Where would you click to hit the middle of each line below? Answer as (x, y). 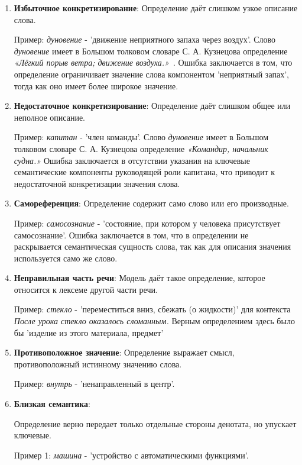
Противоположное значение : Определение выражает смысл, (124, 352)
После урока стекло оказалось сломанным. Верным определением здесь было (154, 321)
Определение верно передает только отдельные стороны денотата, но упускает (155, 423)
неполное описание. (50, 117)
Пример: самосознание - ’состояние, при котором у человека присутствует (147, 223)
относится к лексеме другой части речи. (86, 289)
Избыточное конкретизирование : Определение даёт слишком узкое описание (156, 8)
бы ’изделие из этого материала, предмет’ (89, 332)
